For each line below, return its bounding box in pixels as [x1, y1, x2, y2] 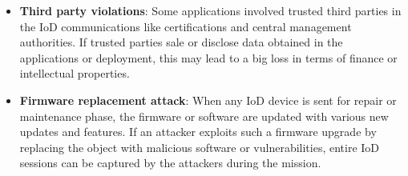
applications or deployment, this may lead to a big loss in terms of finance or [19, 49, 398, 66]
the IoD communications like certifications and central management [19, 18, 352, 34]
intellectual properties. [19, 65, 130, 82]
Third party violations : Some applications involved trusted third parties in [19, 2, 402, 18]
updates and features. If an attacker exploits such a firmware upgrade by [19, 123, 377, 140]
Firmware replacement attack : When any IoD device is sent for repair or [19, 91, 397, 108]
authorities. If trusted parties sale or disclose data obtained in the [19, 34, 343, 50]
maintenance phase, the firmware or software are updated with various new [19, 107, 389, 124]
